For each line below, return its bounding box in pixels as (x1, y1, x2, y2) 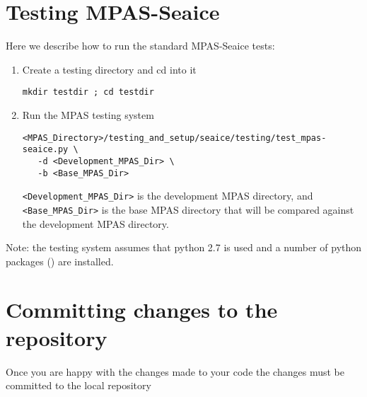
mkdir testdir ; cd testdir (22, 87, 154, 98)
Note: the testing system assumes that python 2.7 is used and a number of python (6, 240, 362, 255)
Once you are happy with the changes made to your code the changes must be (6, 364, 344, 379)
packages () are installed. (6, 253, 114, 268)
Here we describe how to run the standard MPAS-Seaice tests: (6, 38, 275, 53)
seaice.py (22, 144, 69, 155)
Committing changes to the (6, 295, 278, 324)
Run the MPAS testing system (22, 107, 154, 122)
